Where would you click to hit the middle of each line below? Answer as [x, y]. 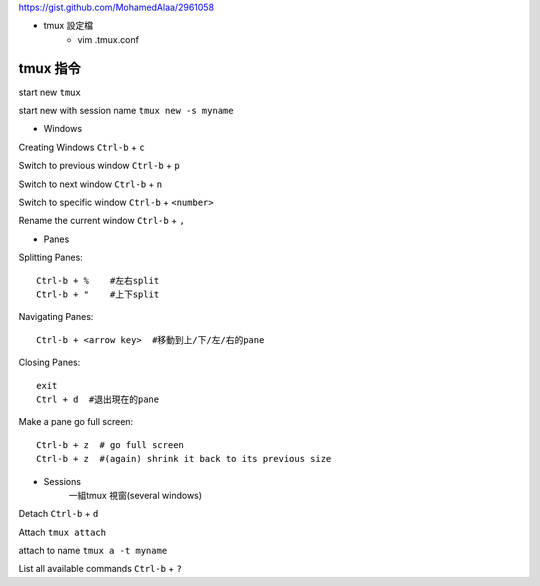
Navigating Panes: [56, 317]
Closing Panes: [49, 362]
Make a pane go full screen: [76, 422]
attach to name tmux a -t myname [93, 551]
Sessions [62, 481]
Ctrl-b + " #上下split [98, 294]
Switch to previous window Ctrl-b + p [99, 166]
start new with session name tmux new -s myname [126, 111]
